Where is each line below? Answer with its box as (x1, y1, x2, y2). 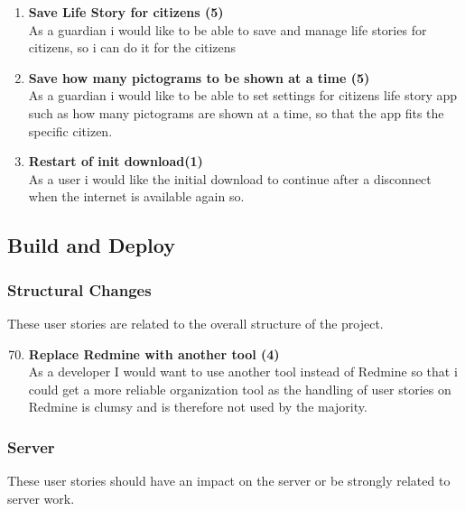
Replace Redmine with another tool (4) (28, 344, 280, 363)
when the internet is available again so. (28, 187, 245, 206)
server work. (7, 488, 75, 507)
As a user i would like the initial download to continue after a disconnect (28, 169, 432, 188)
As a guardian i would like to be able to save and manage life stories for (28, 20, 427, 39)
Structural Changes (7, 278, 152, 301)
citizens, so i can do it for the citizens (28, 38, 237, 57)
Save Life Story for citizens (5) (28, 3, 224, 21)
